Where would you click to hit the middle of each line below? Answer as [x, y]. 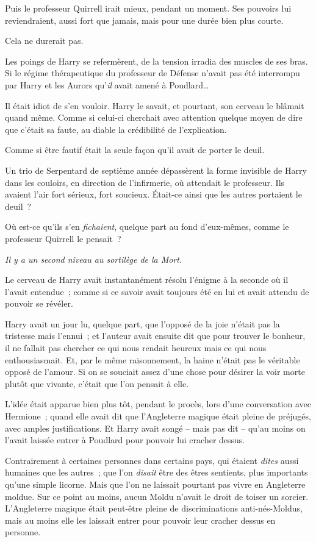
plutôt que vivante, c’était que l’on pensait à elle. [97, 383]
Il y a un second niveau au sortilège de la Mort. [94, 259]
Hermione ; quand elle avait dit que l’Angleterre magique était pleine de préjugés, [158, 416]
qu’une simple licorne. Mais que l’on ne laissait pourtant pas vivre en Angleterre [155, 484]
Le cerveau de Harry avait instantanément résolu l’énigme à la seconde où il [147, 280]
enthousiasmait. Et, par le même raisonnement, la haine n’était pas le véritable [153, 359]
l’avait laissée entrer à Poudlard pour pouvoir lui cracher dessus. [125, 440]
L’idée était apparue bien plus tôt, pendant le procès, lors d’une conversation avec [158, 404]
